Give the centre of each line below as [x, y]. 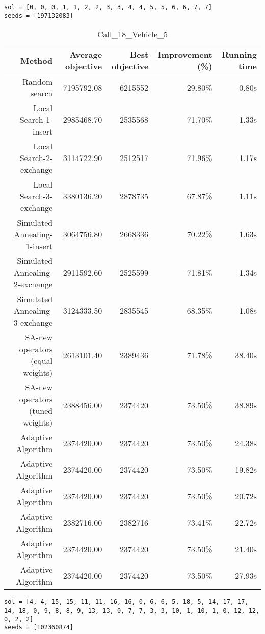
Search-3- [36, 196]
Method [37, 60]
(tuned [41, 411]
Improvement [185, 55]
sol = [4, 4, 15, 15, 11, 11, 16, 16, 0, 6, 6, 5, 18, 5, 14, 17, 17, [126, 602]
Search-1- [36, 120]
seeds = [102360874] [39, 628]
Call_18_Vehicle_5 [132, 34]
